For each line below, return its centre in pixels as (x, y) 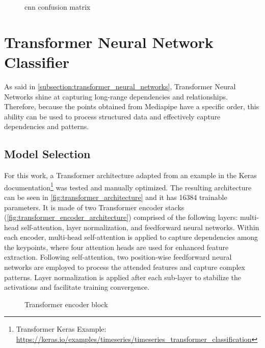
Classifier (37, 61)
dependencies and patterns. (47, 126)
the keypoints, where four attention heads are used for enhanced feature (116, 247)
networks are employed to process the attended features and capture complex (125, 267)
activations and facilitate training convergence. (77, 287)
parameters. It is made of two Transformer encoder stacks (94, 207)
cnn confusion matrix (58, 7)
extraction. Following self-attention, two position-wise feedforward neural (118, 257)
